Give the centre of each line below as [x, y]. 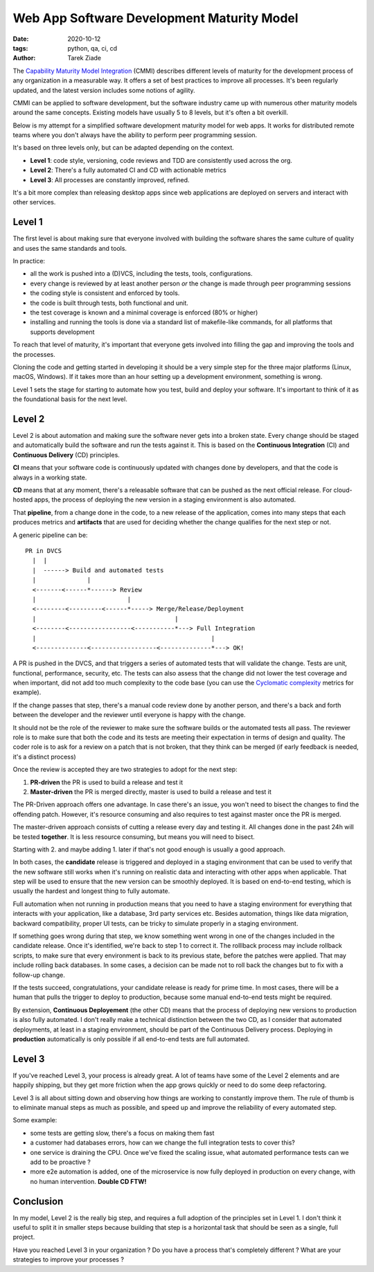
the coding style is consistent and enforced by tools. [105, 293]
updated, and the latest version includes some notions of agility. [104, 90]
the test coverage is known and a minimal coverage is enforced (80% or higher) [144, 312]
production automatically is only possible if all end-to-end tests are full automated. [131, 1039]
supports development [62, 332]
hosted [23, 500]
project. [24, 1237]
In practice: [29, 261]
